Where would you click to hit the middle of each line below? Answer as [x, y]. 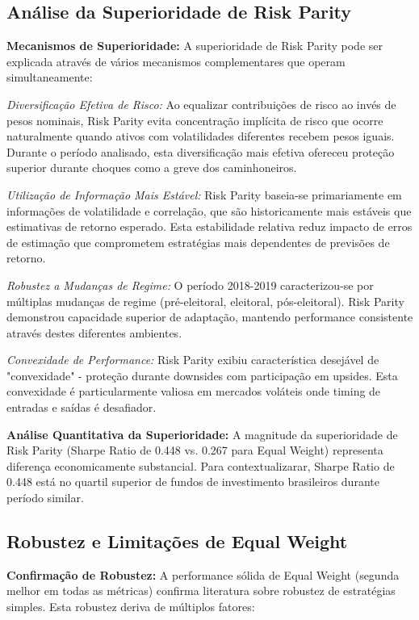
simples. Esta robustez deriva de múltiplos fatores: [131, 607]
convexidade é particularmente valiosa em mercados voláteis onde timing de [194, 391]
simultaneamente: [50, 77]
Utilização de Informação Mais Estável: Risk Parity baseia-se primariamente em [204, 194]
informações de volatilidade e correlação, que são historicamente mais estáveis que [209, 210]
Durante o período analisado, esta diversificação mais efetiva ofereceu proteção [201, 151]
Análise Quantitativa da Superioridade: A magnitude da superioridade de [202, 434]
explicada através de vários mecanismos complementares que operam [176, 61]
